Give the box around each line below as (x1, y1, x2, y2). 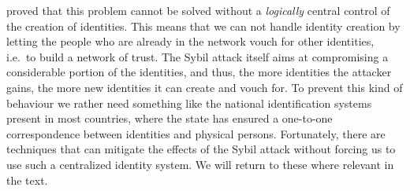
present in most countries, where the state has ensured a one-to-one (6, 110, 333, 127)
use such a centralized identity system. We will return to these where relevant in (6, 156, 394, 172)
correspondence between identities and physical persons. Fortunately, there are (6, 125, 386, 141)
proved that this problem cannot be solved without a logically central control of (6, 2, 390, 18)
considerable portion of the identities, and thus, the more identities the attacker (6, 64, 392, 80)
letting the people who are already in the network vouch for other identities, (6, 33, 375, 50)
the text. (6, 171, 48, 188)
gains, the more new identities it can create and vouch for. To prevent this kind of (6, 79, 403, 95)
